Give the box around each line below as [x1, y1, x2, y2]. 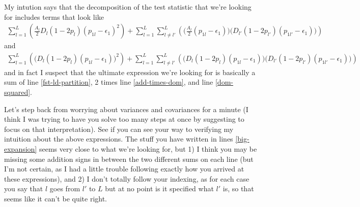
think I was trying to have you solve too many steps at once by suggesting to [4, 114, 244, 124]
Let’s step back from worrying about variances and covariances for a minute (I [4, 103, 248, 114]
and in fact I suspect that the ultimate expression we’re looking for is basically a [4, 66, 256, 77]
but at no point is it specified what [105, 183, 214, 194]
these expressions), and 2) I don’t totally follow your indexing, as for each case [4, 173, 250, 184]
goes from [49, 183, 80, 194]
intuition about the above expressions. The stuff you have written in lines [4, 133, 233, 144]
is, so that [223, 183, 254, 194]
